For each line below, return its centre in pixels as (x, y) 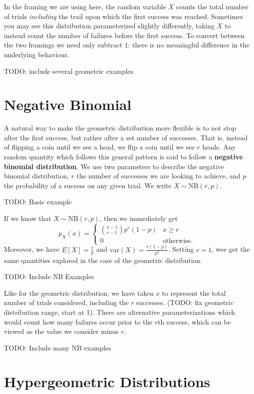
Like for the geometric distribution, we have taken (79, 293)
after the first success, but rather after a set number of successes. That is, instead (126, 137)
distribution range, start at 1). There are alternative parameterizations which (120, 312)
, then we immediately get (139, 218)
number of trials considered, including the (66, 302)
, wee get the (231, 249)
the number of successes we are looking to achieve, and (159, 176)
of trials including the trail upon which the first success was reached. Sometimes (124, 16)
